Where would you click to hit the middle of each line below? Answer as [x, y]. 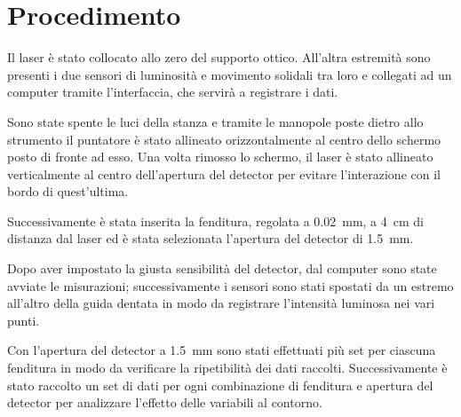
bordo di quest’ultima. [68, 191]
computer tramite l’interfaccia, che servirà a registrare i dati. [173, 92]
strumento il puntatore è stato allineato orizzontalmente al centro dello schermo [224, 139]
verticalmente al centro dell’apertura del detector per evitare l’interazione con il [224, 173]
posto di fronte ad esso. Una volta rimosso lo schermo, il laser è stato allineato [220, 157]
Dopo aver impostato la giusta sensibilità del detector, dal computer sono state [222, 268]
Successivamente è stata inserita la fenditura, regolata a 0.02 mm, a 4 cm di [215, 220]
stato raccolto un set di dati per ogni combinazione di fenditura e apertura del [220, 385]
